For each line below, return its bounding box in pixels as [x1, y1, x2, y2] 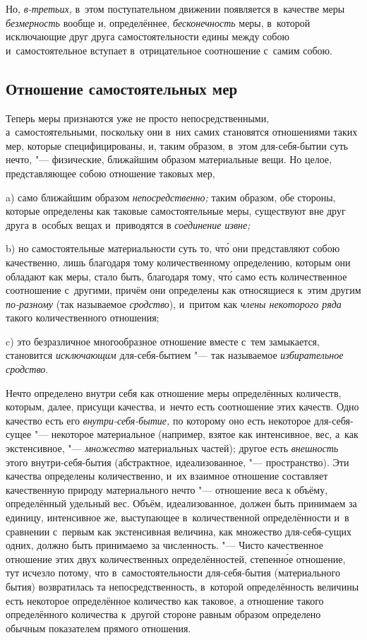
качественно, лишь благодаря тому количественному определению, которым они [6, 254, 351, 269]
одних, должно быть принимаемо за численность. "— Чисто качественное [6, 538, 323, 552]
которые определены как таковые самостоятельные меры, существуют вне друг [6, 203, 346, 218]
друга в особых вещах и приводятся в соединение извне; [6, 217, 251, 232]
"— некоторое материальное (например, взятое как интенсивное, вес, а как [34, 427, 359, 442]
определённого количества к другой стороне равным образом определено [6, 607, 321, 622]
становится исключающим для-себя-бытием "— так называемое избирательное [6, 348, 344, 362]
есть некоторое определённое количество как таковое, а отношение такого [6, 593, 324, 608]
